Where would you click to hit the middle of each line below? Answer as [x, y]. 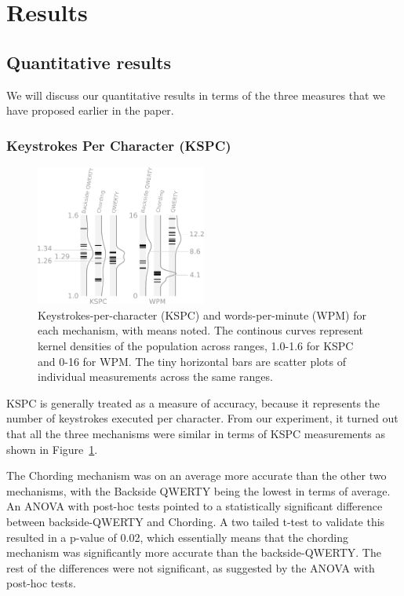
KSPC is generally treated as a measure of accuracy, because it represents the [193, 402]
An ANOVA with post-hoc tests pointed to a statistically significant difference [195, 506]
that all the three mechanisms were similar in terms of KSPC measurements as [196, 433]
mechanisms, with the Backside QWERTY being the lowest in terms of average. [198, 490]
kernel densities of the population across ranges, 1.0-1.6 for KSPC [196, 345]
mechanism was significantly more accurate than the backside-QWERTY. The [194, 552]
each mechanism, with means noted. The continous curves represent [201, 330]
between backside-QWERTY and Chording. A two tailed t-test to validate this [196, 521]
